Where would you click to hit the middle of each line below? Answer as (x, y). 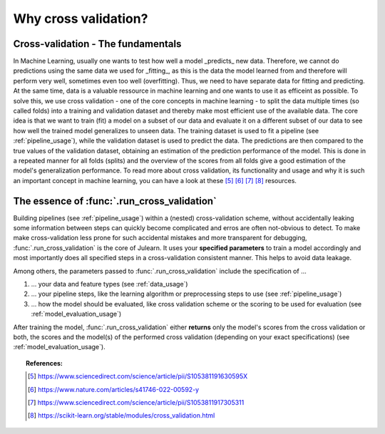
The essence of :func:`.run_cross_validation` (115, 201)
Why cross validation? (81, 19)
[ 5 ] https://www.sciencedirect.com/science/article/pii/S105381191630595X (138, 376)
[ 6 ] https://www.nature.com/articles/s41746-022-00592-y (113, 389)
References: (45, 363)
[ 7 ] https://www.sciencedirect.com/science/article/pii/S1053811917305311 (136, 402)
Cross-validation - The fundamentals (97, 44)
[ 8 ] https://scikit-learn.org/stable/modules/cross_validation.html (121, 415)
